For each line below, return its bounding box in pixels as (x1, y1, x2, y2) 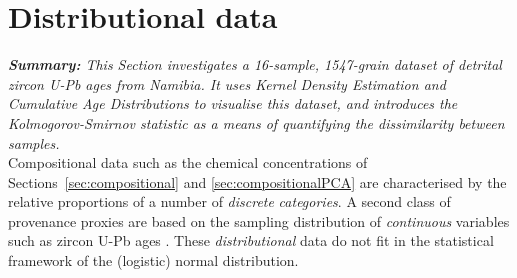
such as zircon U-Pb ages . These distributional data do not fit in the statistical (8, 230, 494, 251)
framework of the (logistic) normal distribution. (8, 250, 299, 271)
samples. (8, 132, 60, 153)
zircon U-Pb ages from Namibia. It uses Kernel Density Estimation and (8, 73, 446, 94)
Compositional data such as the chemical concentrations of (8, 152, 368, 173)
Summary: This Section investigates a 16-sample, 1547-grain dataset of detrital (8, 54, 502, 75)
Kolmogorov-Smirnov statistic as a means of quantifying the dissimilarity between (8, 112, 505, 133)
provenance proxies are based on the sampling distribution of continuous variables (8, 210, 510, 231)
